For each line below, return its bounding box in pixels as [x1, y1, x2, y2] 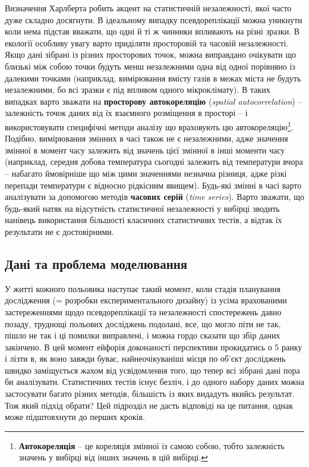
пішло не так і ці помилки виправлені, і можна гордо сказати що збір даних [5, 329, 280, 341]
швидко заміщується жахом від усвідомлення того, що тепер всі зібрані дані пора [5, 363, 300, 376]
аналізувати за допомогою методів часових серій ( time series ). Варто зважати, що [5, 190, 304, 203]
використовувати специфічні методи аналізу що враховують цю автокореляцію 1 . [5, 118, 294, 133]
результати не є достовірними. [5, 225, 114, 237]
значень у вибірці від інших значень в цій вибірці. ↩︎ [18, 451, 209, 463]
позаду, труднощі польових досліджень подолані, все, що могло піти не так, [5, 317, 281, 330]
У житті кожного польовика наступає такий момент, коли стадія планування [5, 282, 280, 294]
